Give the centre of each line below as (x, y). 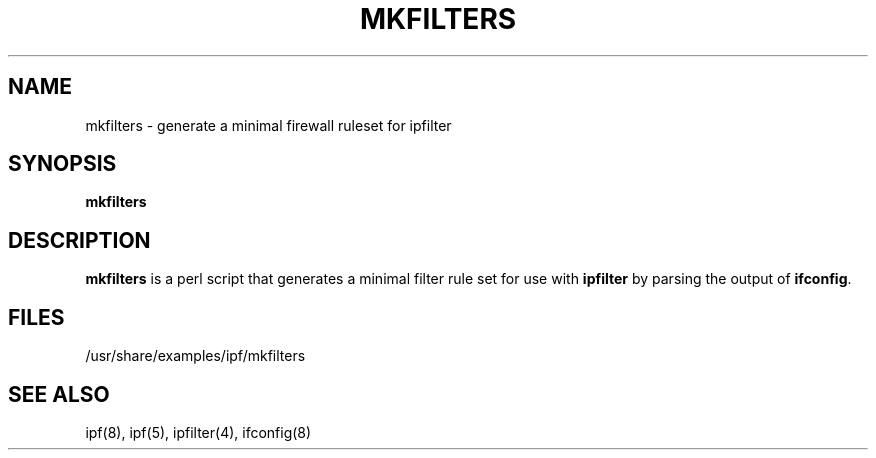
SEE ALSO (59, 394)
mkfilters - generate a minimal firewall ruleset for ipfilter (268, 125)
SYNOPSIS (62, 164)
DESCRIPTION (79, 240)
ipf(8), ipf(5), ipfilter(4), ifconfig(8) (198, 432)
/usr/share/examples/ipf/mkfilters (195, 356)
